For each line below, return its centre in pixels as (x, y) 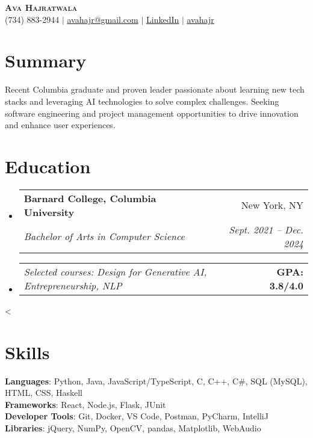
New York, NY (272, 205)
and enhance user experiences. (60, 125)
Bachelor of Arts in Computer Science (104, 236)
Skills (27, 352)
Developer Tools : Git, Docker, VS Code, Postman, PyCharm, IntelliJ (137, 416)
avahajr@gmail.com (103, 19)
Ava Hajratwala (41, 7)
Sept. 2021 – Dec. (266, 229)
